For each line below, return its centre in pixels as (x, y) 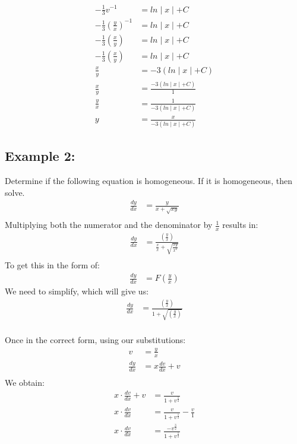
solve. (15, 192)
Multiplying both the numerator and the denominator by (109, 225)
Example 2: (40, 156)
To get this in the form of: (52, 265)
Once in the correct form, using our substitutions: (95, 339)
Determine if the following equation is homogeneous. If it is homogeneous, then (148, 180)
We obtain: (25, 382)
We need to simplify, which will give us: (77, 291)
